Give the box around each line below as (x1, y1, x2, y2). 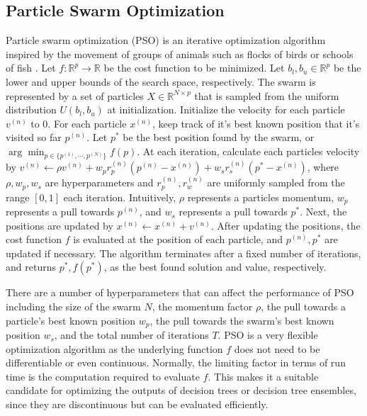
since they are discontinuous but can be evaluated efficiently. (6, 397, 269, 412)
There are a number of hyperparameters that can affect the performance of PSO (6, 285, 354, 300)
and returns (6, 259, 56, 274)
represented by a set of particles (6, 88, 144, 103)
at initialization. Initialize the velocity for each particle (107, 102, 345, 117)
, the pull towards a (261, 299, 346, 314)
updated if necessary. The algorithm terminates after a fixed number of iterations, (6, 245, 361, 260)
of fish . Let (6, 60, 56, 75)
